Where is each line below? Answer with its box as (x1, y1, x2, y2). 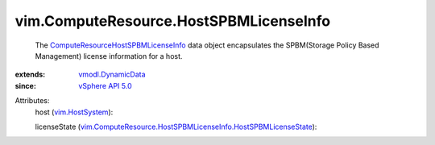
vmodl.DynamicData (78, 69, 146, 80)
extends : (14, 69, 46, 80)
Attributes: (14, 96, 50, 106)
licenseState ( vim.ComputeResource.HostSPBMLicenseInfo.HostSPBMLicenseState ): (35, 122, 317, 131)
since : (14, 81, 36, 90)
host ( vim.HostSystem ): (35, 107, 114, 117)
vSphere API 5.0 (78, 81, 132, 90)
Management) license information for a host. (35, 51, 183, 60)
